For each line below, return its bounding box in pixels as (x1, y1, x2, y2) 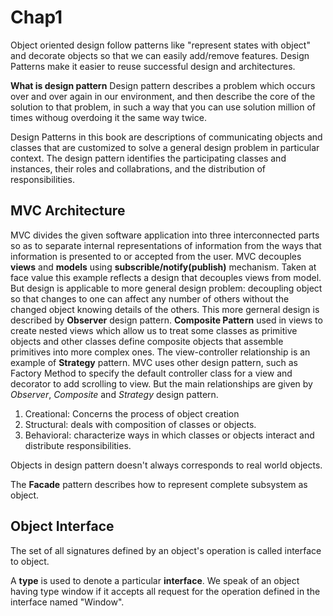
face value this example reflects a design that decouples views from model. (10, 271, 322, 283)
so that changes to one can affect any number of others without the (10, 292, 290, 305)
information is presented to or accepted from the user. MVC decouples (10, 250, 302, 262)
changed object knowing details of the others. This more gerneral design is (10, 303, 320, 315)
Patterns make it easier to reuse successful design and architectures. (10, 60, 296, 72)
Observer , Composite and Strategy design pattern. (10, 388, 219, 400)
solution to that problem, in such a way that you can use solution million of (10, 101, 317, 113)
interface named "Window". (10, 596, 125, 608)
